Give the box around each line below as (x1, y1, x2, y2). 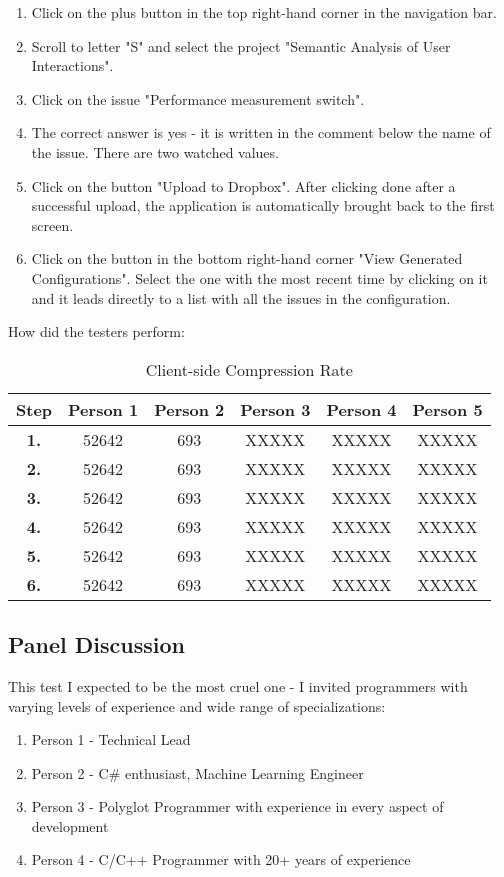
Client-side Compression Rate (145, 357, 353, 381)
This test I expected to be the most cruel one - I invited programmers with (8, 675, 468, 696)
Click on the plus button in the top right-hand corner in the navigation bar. (31, 2, 497, 22)
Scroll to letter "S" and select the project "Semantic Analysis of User (31, 35, 451, 56)
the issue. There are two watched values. (31, 141, 279, 162)
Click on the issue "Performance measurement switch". (31, 88, 365, 109)
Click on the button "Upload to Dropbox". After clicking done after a (31, 175, 456, 196)
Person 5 (412, 397, 483, 421)
